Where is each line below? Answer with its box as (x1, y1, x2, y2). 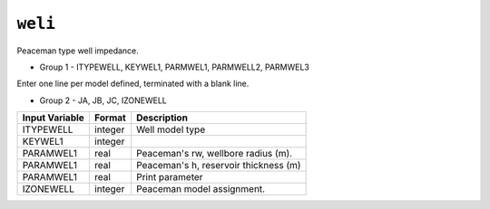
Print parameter (136, 171, 203, 184)
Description (136, 111, 188, 124)
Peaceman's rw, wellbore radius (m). (136, 147, 293, 160)
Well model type (136, 123, 206, 136)
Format (93, 111, 126, 124)
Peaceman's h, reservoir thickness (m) (136, 159, 301, 172)
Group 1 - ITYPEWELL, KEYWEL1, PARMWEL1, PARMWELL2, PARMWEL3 (39, 62, 310, 72)
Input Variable (22, 111, 85, 124)
